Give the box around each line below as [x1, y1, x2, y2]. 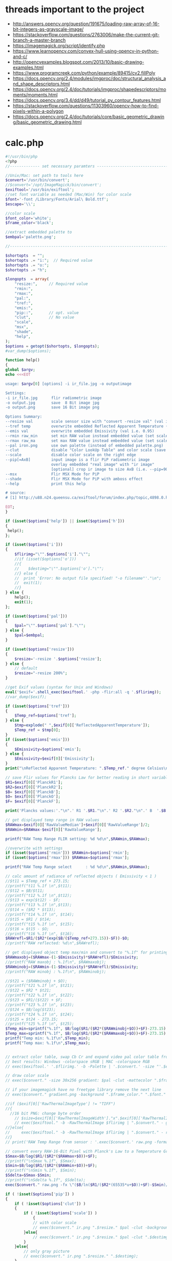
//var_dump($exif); [5, 694, 47, 699]
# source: [5, 490, 27, 496]
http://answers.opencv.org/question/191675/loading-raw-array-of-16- [12, 21, 160, 27]
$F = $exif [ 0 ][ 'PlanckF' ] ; [5, 799, 60, 804]
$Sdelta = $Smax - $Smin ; [5, 1173, 52, 1178]
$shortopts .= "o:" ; [5, 262, 50, 268]
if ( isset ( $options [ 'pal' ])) [5, 614, 68, 619]
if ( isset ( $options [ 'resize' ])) [5, 646, 74, 652]
